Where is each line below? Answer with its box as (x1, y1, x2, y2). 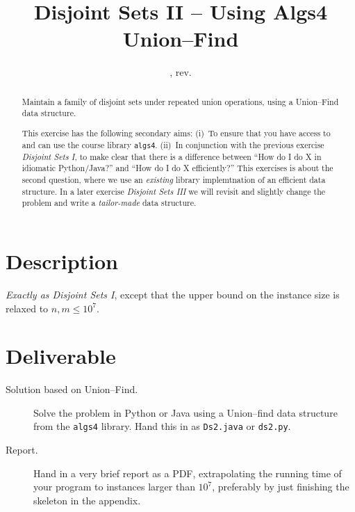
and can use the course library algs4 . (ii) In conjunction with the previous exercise (22, 138, 324, 150)
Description (6, 246, 119, 275)
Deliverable (6, 342, 116, 370)
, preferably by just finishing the (212, 479, 349, 494)
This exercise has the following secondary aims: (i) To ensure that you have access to (22, 127, 331, 138)
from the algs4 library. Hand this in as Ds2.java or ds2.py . (33, 419, 291, 433)
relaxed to (6, 301, 49, 315)
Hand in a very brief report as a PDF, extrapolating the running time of (33, 465, 342, 480)
